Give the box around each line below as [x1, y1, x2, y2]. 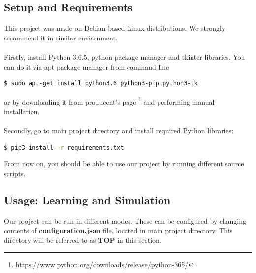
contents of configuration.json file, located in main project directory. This [4, 225, 233, 235]
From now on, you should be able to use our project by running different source [4, 158, 244, 169]
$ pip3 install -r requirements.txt [4, 144, 124, 151]
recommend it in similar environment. [4, 32, 118, 42]
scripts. [4, 168, 26, 178]
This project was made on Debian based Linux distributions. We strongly [4, 23, 225, 33]
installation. [4, 106, 40, 117]
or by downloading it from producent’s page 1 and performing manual [4, 95, 215, 107]
